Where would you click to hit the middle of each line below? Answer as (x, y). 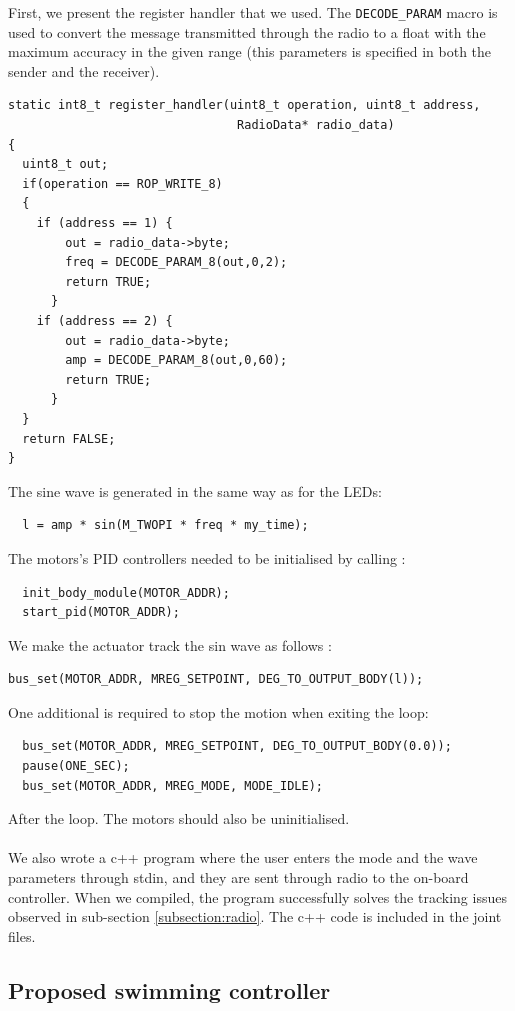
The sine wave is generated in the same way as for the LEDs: (195, 490)
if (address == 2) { (104, 320)
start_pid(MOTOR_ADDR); (101, 612)
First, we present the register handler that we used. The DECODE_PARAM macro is (253, 12)
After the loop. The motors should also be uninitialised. (179, 818)
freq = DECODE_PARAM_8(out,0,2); (176, 262)
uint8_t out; (65, 164)
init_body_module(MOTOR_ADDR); (126, 592)
